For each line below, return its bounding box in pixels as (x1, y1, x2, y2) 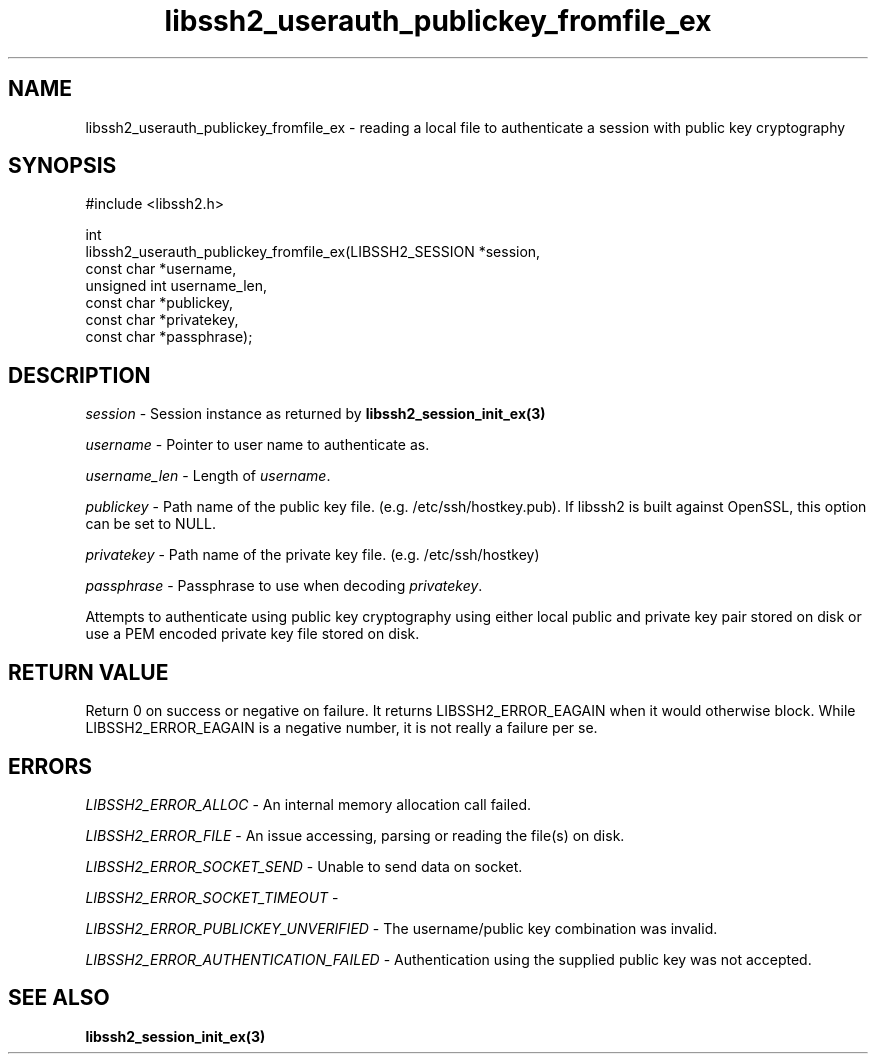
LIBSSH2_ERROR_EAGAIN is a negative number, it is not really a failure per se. (85, 719, 598, 737)
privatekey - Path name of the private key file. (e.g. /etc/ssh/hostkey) (85, 546, 540, 564)
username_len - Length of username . (85, 467, 331, 485)
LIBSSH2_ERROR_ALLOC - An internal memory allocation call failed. (85, 795, 532, 813)
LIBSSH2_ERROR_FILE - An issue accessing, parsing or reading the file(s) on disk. (85, 826, 625, 844)
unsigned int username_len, (85, 277, 268, 295)
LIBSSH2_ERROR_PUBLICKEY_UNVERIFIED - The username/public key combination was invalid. (85, 919, 718, 937)
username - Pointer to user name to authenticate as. (85, 436, 430, 454)
